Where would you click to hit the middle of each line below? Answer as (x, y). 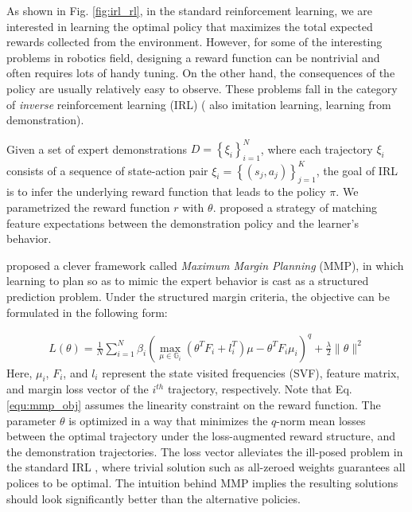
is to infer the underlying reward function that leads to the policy (166, 192)
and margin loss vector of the (78, 389)
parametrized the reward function (88, 207)
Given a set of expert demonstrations (97, 149)
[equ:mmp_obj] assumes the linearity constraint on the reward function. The (194, 405)
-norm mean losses (321, 420)
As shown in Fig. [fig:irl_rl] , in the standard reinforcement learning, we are (190, 10)
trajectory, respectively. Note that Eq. (260, 389)
